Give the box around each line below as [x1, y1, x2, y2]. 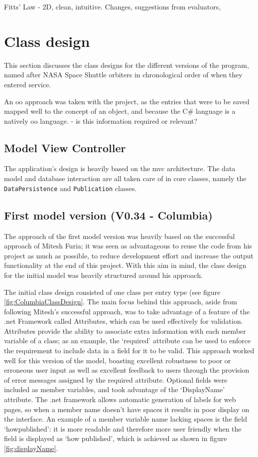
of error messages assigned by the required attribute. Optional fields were [4, 374, 228, 385]
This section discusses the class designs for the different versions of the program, [4, 59, 249, 70]
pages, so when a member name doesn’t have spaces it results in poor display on [4, 404, 250, 414]
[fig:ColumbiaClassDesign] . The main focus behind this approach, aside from [4, 296, 237, 307]
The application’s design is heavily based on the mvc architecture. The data [4, 163, 236, 174]
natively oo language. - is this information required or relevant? [4, 115, 198, 126]
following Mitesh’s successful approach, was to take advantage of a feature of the [4, 306, 250, 316]
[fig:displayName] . [4, 443, 58, 453]
